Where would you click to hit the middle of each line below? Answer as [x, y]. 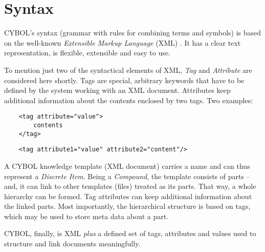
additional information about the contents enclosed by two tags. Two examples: [129, 100]
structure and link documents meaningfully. [72, 244]
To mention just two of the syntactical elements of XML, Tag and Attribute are [128, 70]
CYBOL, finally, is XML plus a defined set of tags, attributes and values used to [130, 233]
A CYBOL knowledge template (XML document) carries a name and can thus [127, 166]
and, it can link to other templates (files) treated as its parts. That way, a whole [130, 186]
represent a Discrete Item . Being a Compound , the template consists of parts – [127, 176]
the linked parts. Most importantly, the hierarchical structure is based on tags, [127, 206]
